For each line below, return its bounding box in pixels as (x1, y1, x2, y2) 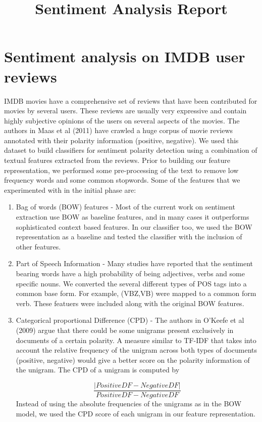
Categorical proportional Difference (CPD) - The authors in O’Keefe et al (16, 315, 244, 325)
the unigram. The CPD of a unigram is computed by (16, 364, 180, 375)
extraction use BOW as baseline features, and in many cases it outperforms (16, 212, 249, 222)
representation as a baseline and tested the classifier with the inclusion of (16, 231, 242, 242)
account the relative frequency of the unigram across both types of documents (16, 345, 257, 355)
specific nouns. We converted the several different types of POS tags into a (16, 278, 247, 288)
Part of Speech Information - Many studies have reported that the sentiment (16, 258, 253, 269)
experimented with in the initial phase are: (4, 184, 136, 195)
